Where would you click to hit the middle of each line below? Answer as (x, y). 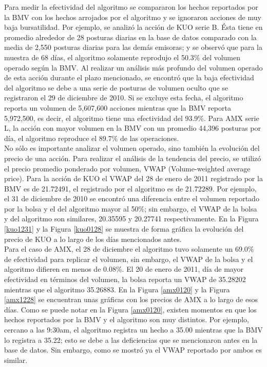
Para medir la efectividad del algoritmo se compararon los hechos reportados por (131, 7)
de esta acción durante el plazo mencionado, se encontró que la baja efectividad (129, 77)
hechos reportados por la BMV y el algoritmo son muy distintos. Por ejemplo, (127, 319)
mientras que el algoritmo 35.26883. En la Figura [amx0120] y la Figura (117, 289)
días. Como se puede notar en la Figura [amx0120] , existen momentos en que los (130, 309)
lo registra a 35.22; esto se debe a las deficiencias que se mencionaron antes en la (131, 339)
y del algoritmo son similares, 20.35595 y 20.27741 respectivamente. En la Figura (131, 219)
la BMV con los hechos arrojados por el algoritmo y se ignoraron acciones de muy (133, 17)
